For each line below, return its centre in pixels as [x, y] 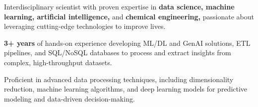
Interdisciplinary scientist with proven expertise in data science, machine [119, 6]
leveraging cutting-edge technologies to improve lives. [85, 26]
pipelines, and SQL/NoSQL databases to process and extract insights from [118, 53]
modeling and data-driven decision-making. [69, 98]
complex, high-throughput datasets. [58, 62]
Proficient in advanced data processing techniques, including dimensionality [119, 79]
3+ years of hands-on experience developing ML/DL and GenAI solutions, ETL [127, 43]
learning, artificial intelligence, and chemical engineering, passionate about [129, 16]
